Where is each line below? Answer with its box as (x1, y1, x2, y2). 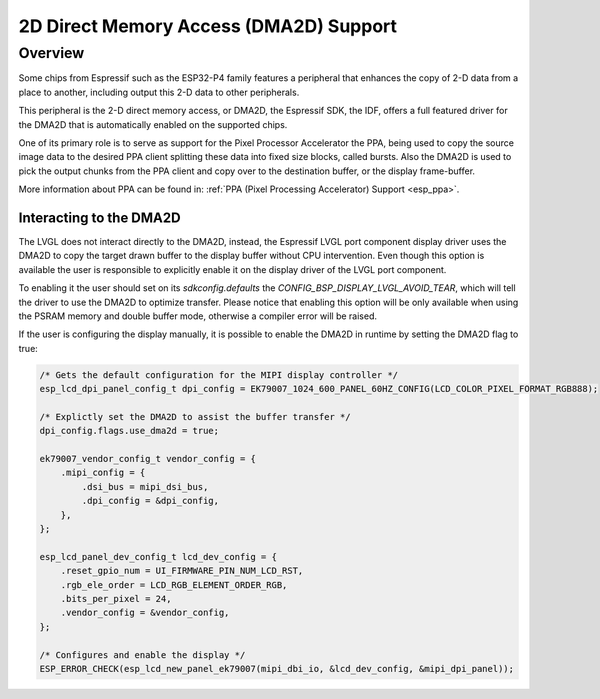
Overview (18, 44, 85, 62)
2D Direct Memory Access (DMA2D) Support (18, 15, 398, 37)
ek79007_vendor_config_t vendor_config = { (39, 453, 257, 465)
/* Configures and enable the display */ (39, 649, 246, 660)
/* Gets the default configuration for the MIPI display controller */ (39, 369, 399, 380)
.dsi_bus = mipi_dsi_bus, (81, 481, 209, 492)
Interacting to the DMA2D (18, 209, 181, 226)
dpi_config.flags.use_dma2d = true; (39, 425, 220, 437)
